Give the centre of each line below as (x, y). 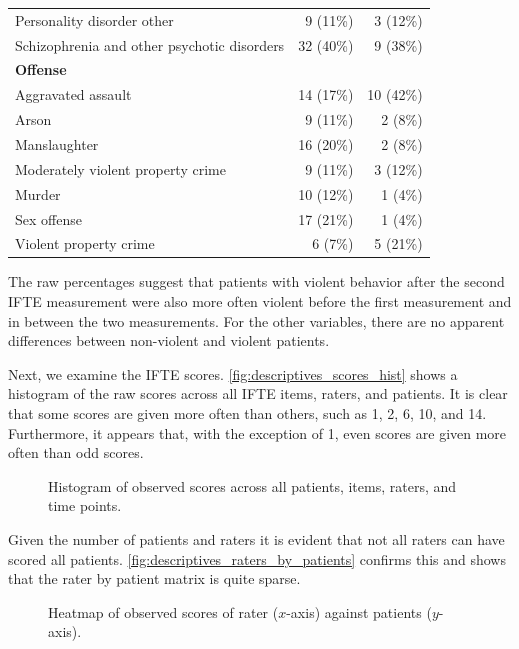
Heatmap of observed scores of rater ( (163, 611)
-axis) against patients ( (359, 611)
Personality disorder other (94, 19)
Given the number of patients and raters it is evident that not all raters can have (256, 538)
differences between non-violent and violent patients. (169, 340)
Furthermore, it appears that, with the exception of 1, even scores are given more (257, 432)
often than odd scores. (76, 452)
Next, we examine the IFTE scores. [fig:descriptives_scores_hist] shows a (233, 373)
